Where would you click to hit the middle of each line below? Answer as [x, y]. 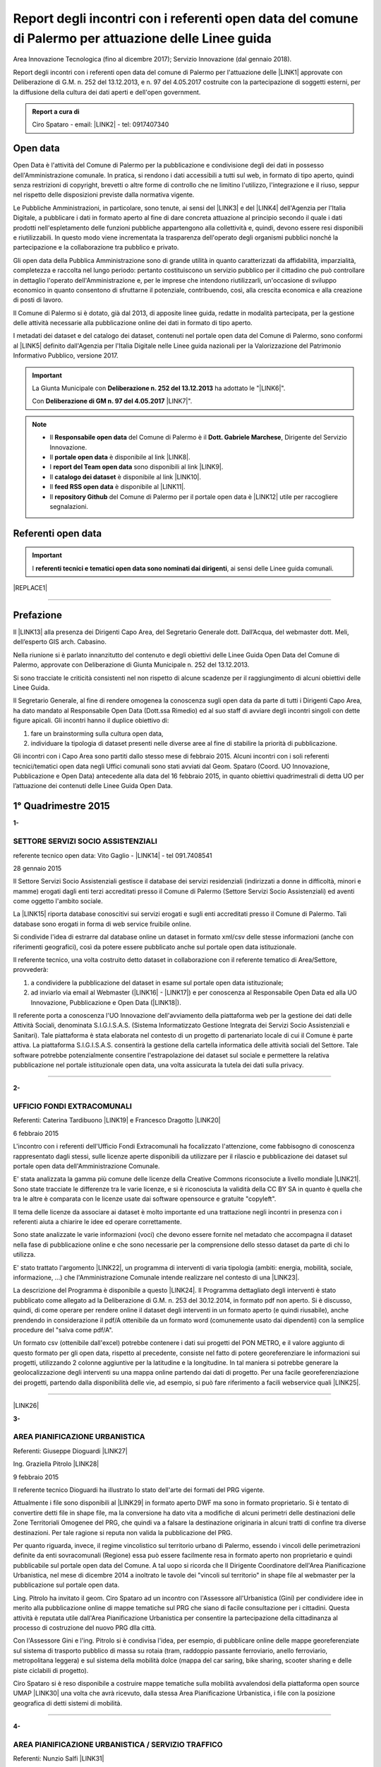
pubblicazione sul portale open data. [66, 1585]
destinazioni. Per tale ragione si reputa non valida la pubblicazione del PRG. [123, 1532]
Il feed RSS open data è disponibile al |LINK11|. [118, 487]
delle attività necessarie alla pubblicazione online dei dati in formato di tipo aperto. [133, 323]
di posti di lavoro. [38, 300]
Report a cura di [56, 111]
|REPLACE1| [30, 588]
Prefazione [38, 615]
